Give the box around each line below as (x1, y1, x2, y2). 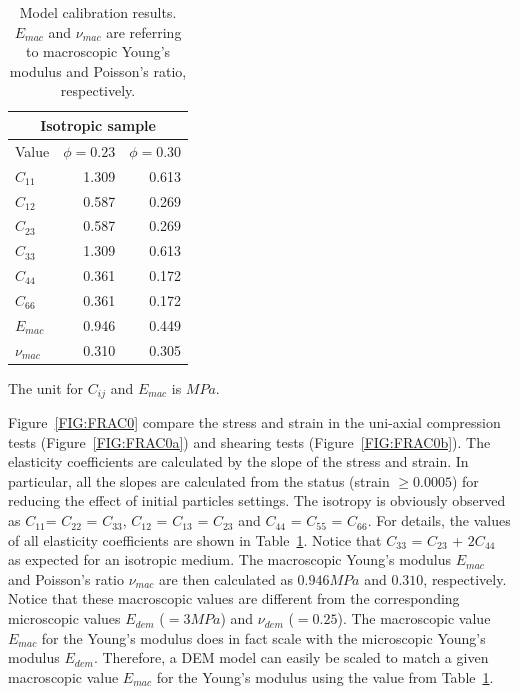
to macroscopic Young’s (26, 41, 171, 62)
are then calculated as (159, 568, 293, 589)
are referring (106, 21, 182, 42)
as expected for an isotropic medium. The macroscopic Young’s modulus (8, 549, 452, 570)
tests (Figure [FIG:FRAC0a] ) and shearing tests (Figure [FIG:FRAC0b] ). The (8, 431, 491, 452)
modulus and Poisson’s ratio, (9, 60, 187, 81)
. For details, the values (367, 510, 511, 531)
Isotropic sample (40, 114, 156, 135)
